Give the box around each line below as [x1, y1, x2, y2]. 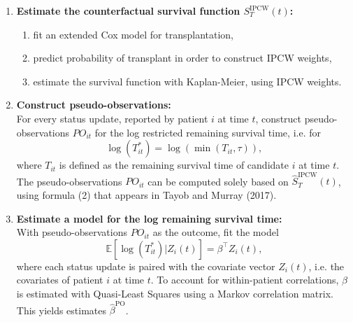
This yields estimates [16, 302, 107, 317]
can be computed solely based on [147, 174, 289, 188]
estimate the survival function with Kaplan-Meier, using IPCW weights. [33, 73, 342, 88]
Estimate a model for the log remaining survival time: [16, 211, 282, 225]
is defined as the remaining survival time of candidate [59, 157, 289, 172]
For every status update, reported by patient [16, 111, 208, 125]
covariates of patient [16, 272, 103, 287]
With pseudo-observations [16, 225, 127, 239]
